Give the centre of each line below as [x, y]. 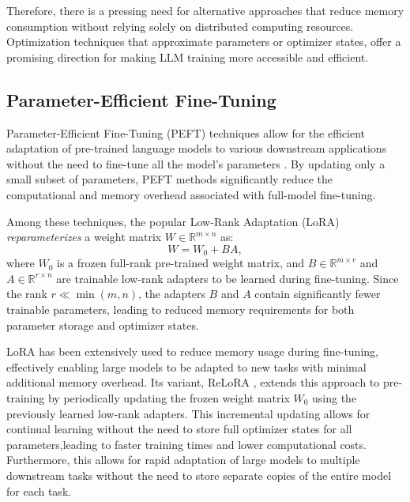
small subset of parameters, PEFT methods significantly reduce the [169, 179]
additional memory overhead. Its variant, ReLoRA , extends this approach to [193, 382]
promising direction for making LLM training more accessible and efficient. [188, 57]
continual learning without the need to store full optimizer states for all [179, 429]
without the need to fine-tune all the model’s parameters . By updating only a [196, 163]
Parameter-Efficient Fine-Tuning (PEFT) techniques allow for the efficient [186, 132]
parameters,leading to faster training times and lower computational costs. [186, 444]
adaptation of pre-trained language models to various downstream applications [197, 148]
